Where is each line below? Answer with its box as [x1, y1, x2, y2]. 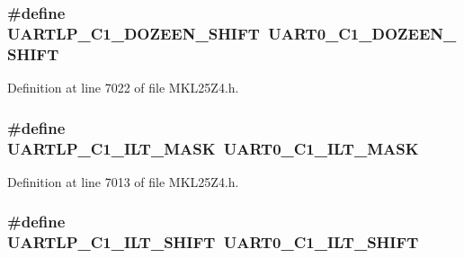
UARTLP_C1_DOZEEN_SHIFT [7, 22, 260, 44]
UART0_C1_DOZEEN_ [268, 22, 457, 44]
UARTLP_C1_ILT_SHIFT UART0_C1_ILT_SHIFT [7, 231, 419, 254]
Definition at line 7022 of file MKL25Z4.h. [7, 78, 239, 97]
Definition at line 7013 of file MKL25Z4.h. [7, 172, 239, 191]
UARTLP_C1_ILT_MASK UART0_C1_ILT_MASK [7, 137, 419, 159]
